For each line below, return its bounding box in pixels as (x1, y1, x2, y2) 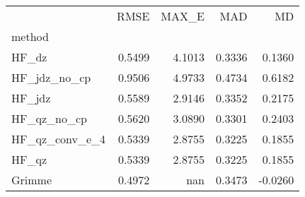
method (11, 28, 49, 44)
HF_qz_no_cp (11, 110, 87, 126)
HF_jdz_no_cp (11, 69, 91, 85)
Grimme (11, 172, 52, 188)
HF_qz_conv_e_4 (11, 131, 106, 147)
